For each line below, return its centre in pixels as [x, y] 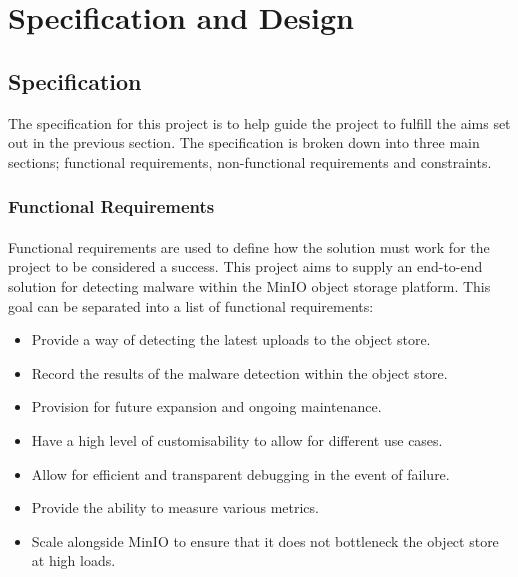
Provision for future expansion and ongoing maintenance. [206, 406]
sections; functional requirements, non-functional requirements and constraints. [250, 161]
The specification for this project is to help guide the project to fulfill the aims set [259, 122]
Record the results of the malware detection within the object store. [239, 372]
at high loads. [73, 560]
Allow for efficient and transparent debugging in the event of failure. [240, 473]
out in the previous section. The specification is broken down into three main [244, 142]
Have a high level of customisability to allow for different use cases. [237, 439]
